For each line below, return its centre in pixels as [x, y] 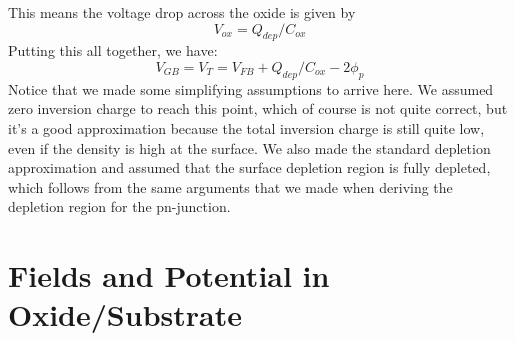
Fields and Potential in [169, 275]
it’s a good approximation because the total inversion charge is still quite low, [246, 127]
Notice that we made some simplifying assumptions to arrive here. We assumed [251, 88]
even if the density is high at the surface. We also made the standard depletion [249, 147]
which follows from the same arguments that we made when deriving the [230, 186]
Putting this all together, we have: [113, 50]
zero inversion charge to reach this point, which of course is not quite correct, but [258, 108]
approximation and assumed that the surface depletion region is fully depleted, [249, 167]
